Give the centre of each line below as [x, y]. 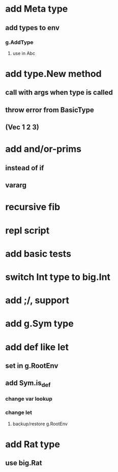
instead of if [25, 168]
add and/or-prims [43, 149]
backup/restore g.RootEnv [40, 424]
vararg [16, 185]
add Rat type [33, 444]
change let [19, 412]
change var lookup [29, 399]
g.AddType [20, 42]
